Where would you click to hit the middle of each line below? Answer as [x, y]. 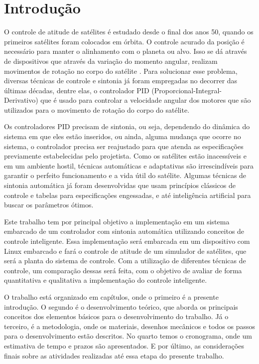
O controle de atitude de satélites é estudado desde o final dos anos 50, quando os [129, 32]
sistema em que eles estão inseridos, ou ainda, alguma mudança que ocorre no [123, 136]
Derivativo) [21, 100]
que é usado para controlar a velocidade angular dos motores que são [146, 100]
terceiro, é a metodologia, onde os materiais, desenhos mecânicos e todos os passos [130, 326]
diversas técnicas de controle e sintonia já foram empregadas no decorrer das [121, 81]
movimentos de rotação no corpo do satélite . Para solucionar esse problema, [121, 71]
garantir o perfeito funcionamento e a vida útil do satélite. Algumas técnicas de [125, 175]
